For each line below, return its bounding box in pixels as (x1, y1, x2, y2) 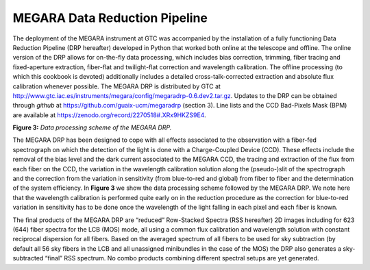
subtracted (12, 254, 44, 262)
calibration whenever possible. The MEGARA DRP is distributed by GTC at (12, 82, 221, 90)
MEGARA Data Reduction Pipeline (12, 10, 208, 25)
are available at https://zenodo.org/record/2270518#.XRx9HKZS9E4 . (12, 110, 206, 119)
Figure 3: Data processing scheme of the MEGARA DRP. (12, 123, 172, 132)
